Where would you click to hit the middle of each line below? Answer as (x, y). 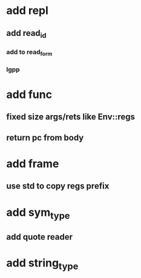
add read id (26, 34)
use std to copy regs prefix (58, 186)
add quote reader (40, 237)
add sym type (38, 213)
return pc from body (45, 137)
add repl (27, 11)
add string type (42, 264)
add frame (33, 164)
